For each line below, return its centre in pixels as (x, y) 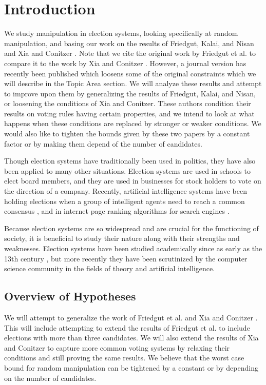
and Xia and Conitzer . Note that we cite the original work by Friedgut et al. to (130, 53)
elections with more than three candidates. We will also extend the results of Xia (131, 338)
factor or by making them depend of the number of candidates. (103, 143)
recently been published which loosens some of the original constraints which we (130, 73)
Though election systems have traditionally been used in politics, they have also (130, 161)
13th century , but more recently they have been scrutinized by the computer (126, 258)
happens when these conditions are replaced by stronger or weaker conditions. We (133, 123)
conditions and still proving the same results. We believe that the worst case (124, 358)
